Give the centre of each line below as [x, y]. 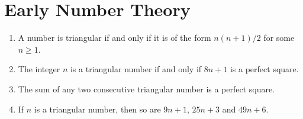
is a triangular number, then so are [97, 109]
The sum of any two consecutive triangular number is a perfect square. [146, 89]
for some [279, 38]
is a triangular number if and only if [136, 69]
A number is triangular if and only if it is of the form [115, 38]
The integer [39, 69]
